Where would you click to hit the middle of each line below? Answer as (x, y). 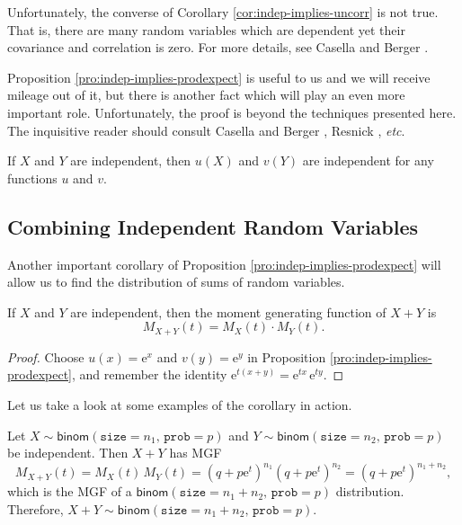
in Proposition (287, 356)
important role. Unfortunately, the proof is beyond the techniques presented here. (232, 112)
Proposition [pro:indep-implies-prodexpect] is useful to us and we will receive (219, 77)
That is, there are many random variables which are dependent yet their (206, 29)
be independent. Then (68, 453)
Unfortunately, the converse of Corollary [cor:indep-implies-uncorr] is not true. (223, 12)
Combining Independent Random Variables (213, 226)
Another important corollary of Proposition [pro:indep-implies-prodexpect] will (224, 264)
